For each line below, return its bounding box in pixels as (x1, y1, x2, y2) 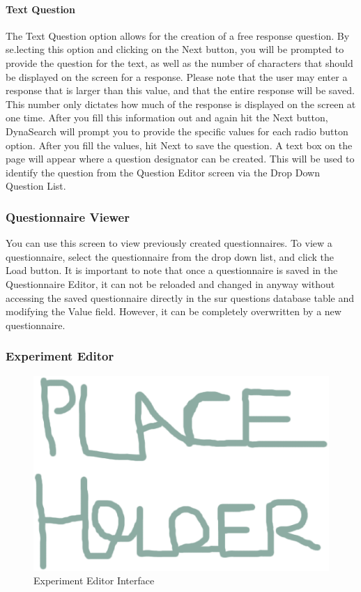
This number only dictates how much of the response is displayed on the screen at (6, 96, 356, 111)
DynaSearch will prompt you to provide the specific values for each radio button (6, 123, 348, 138)
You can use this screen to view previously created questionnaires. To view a (6, 236, 332, 250)
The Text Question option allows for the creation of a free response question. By (6, 28, 350, 43)
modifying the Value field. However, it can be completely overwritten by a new (6, 304, 341, 319)
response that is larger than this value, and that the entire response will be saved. (6, 83, 355, 98)
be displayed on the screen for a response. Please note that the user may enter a (6, 69, 348, 84)
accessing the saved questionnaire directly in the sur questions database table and (6, 290, 355, 305)
